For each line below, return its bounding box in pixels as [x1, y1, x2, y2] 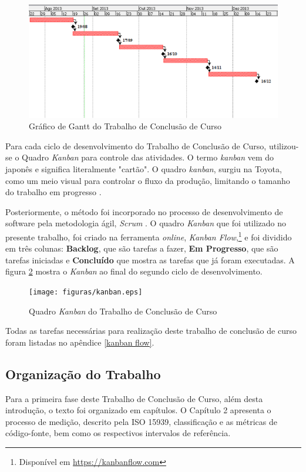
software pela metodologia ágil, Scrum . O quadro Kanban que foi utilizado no [5, 217, 286, 229]
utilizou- [268, 139, 299, 152]
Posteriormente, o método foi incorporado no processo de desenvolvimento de [5, 205, 283, 217]
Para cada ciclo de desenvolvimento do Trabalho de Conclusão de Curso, [5, 139, 267, 152]
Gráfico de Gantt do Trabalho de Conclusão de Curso [29, 120, 221, 132]
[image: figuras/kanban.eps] [29, 287, 143, 296]
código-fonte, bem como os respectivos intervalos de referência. [5, 427, 231, 439]
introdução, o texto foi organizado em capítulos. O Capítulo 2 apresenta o [5, 404, 271, 416]
